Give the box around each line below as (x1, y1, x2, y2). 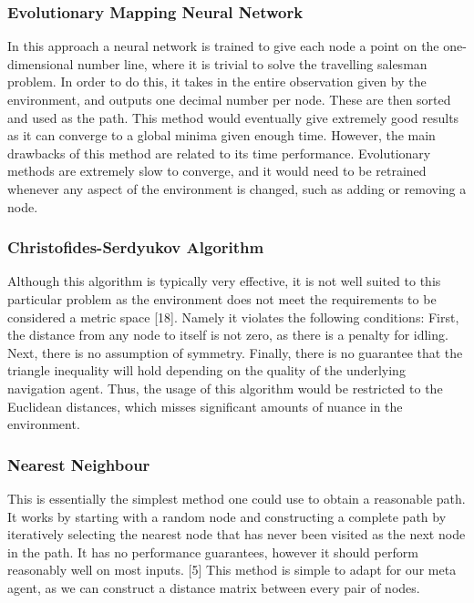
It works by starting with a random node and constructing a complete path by (7, 506, 447, 526)
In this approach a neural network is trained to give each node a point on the (7, 36, 439, 56)
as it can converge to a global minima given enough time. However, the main (7, 126, 436, 145)
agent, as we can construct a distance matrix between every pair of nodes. (7, 577, 420, 597)
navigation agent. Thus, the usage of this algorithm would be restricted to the (7, 378, 443, 397)
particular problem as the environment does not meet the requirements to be (7, 289, 437, 308)
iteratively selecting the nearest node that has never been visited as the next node (7, 525, 466, 544)
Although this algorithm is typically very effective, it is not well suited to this (7, 271, 441, 291)
